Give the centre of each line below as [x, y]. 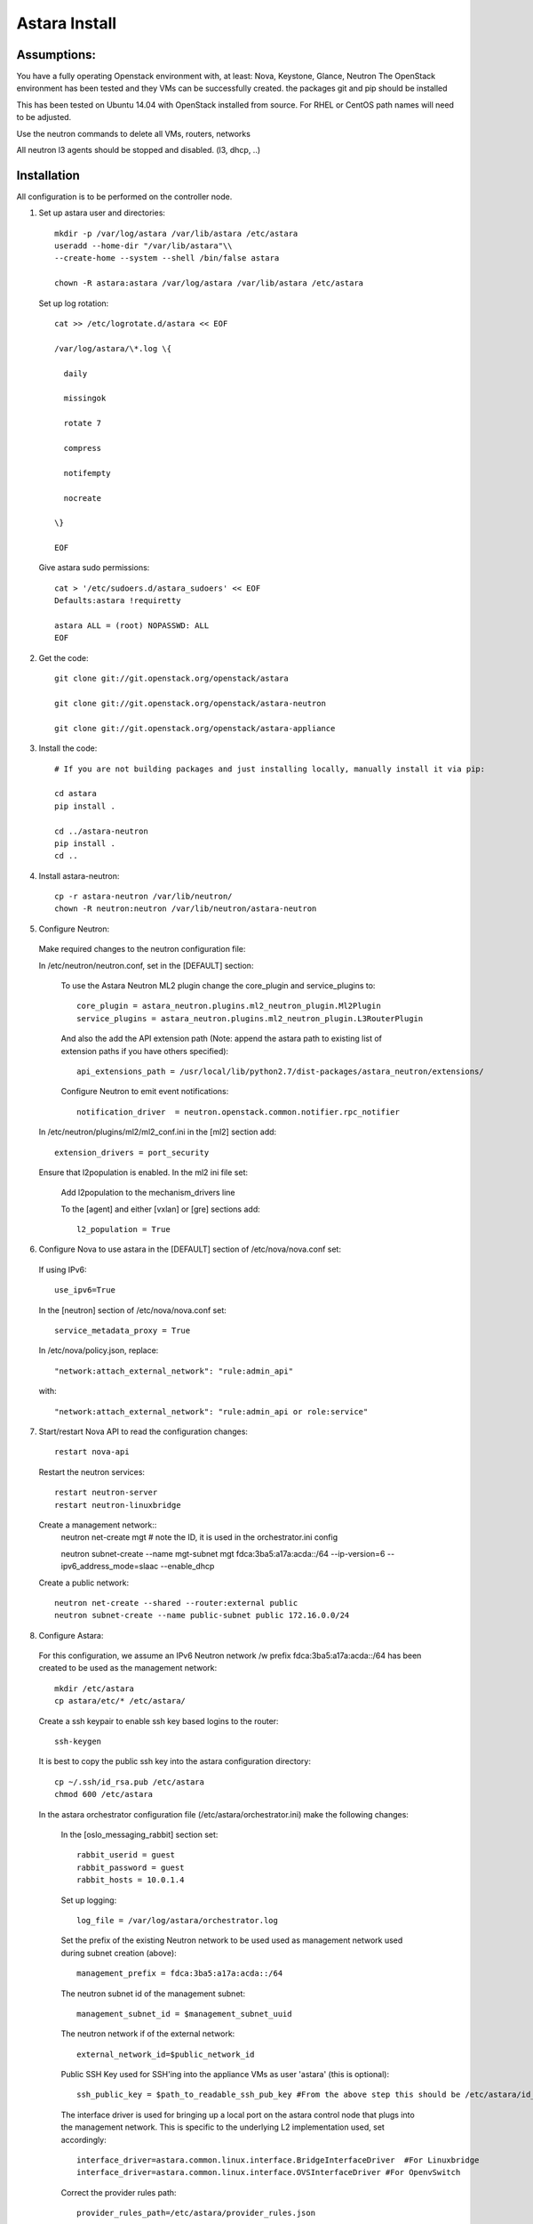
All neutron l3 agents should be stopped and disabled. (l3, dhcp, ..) [139, 150]
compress [83, 448]
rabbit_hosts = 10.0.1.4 [131, 1880]
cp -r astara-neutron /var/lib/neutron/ [143, 897]
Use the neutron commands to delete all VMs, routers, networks [133, 133]
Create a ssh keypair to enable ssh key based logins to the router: [159, 1720]
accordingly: [84, 2139]
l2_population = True [123, 1229]
